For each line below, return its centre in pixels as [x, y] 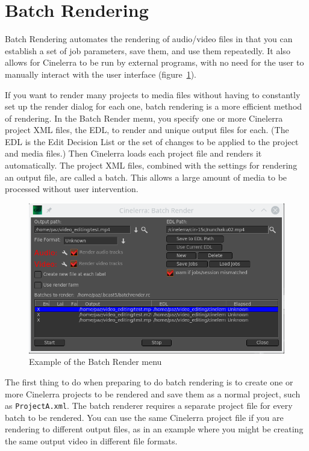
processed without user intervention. [72, 189]
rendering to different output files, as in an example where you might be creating [154, 429]
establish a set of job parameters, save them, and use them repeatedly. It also [148, 50]
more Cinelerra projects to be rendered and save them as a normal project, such [153, 393]
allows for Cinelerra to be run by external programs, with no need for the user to [154, 62]
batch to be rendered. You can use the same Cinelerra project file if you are [144, 417]
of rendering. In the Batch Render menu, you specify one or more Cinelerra [144, 118]
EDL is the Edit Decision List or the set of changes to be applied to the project [152, 141]
